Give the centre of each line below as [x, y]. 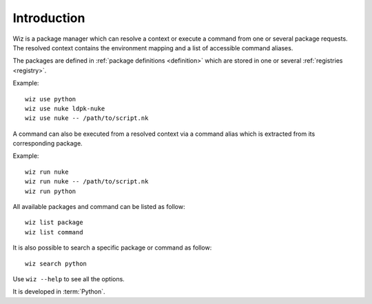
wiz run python [51, 191]
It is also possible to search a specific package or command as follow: [112, 247]
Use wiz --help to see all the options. [69, 278]
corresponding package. [48, 143]
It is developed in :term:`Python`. [59, 292]
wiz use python [51, 99]
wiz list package [54, 223]
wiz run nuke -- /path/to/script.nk [87, 182]
